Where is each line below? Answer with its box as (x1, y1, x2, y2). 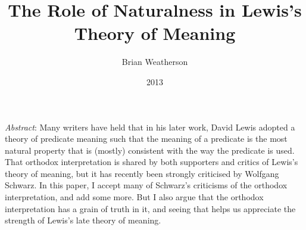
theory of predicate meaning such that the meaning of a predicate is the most (5, 132, 288, 145)
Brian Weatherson (121, 55, 188, 68)
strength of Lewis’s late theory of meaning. (5, 214, 161, 226)
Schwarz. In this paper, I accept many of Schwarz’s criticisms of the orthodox (5, 179, 288, 191)
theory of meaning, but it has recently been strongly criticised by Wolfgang (5, 167, 279, 179)
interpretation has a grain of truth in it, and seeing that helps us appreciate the (5, 202, 296, 215)
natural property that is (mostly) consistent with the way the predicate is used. (5, 144, 295, 156)
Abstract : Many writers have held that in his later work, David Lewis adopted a (5, 120, 295, 133)
